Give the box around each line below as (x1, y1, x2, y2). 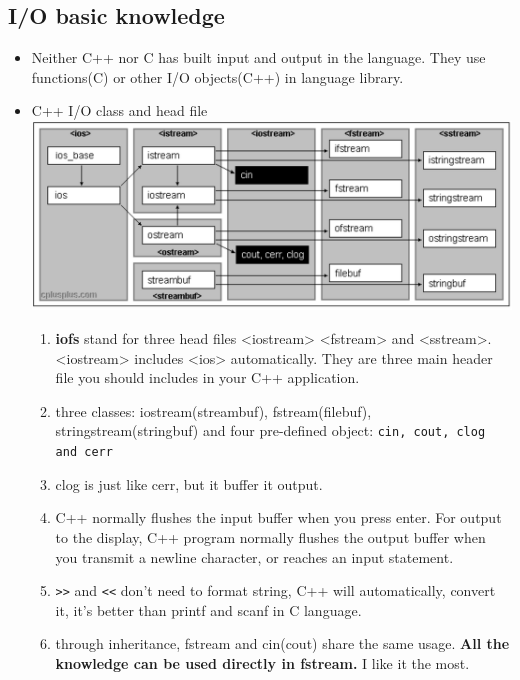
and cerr (55, 445, 113, 460)
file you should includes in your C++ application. (55, 367, 360, 388)
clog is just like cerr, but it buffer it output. (55, 473, 323, 494)
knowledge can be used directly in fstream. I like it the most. (55, 652, 470, 673)
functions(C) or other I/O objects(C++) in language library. (31, 66, 404, 87)
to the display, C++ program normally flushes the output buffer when (55, 526, 486, 547)
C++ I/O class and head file (31, 100, 208, 121)
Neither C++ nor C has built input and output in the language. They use (31, 47, 486, 68)
